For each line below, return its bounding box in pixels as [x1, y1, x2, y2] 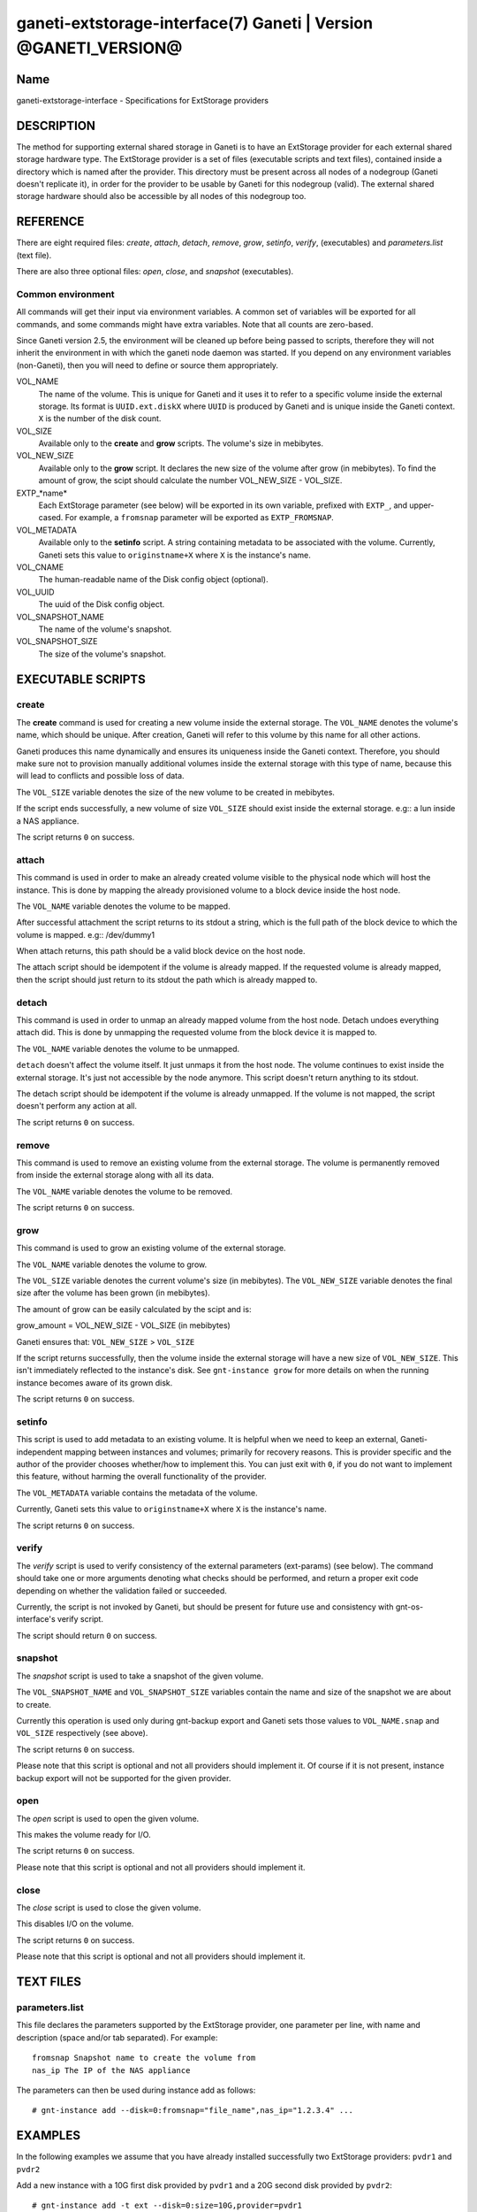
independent [16, 1447, 63, 1457]
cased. [38, 512, 64, 523]
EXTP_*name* [16, 488, 68, 498]
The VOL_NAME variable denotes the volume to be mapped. [16, 901, 231, 911]
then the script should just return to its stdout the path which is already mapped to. [16, 974, 318, 985]
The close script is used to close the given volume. [16, 1902, 202, 1913]
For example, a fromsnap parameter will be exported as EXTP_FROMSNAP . [64, 512, 335, 523]
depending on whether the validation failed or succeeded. [16, 1585, 227, 1596]
